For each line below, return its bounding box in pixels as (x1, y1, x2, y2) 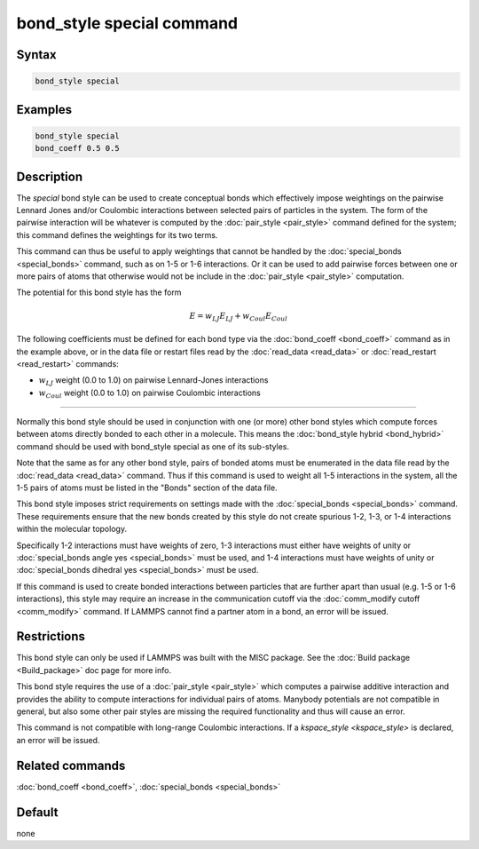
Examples (16, 102, 73, 117)
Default (16, 805, 59, 820)
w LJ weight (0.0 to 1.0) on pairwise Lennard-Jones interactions (38, 375, 269, 388)
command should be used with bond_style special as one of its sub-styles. (16, 440, 290, 452)
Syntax (16, 47, 57, 62)
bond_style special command (16, 13, 239, 33)
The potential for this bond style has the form (16, 287, 182, 298)
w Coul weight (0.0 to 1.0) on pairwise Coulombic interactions (38, 387, 261, 400)
